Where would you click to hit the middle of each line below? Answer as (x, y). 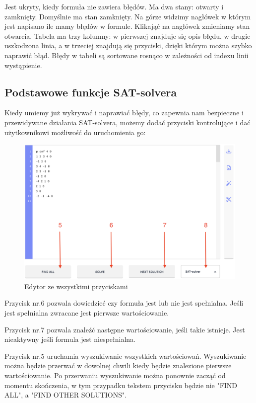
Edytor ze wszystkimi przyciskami (76, 286)
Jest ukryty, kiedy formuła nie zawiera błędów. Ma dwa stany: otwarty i (114, 6)
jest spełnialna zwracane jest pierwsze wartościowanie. (87, 312)
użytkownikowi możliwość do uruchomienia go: (75, 132)
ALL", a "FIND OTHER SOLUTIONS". (66, 395)
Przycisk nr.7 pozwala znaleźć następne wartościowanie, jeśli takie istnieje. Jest (125, 329)
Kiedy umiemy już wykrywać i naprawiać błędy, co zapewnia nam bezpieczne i (124, 113)
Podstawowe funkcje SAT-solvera (91, 92)
